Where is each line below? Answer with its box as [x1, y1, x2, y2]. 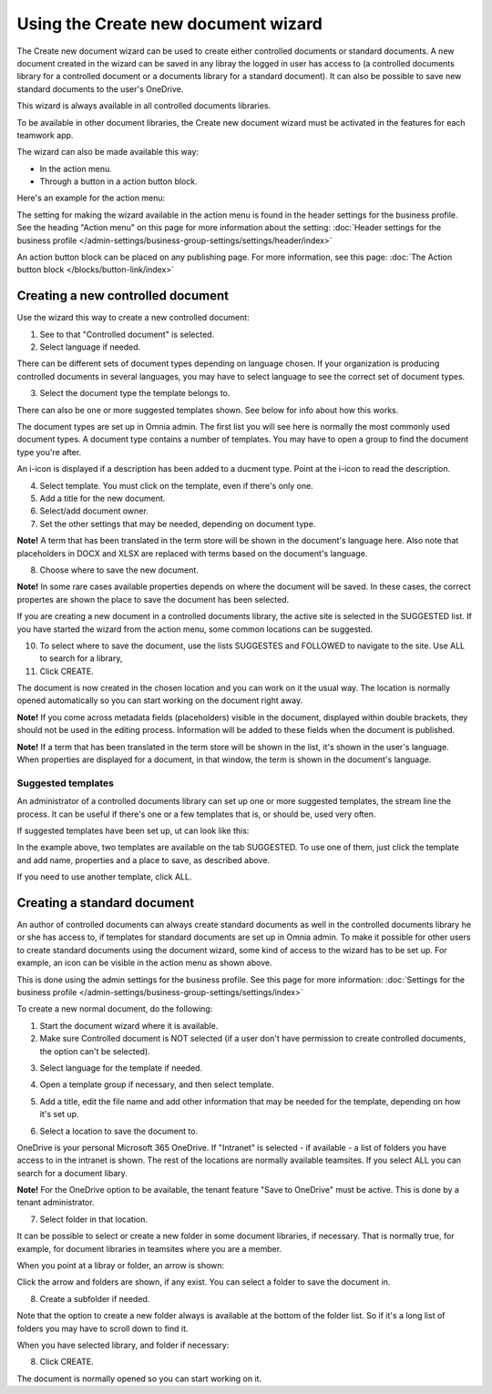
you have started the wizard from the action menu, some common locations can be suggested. [16, 624, 374, 635]
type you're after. [16, 446, 82, 457]
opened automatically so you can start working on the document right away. [16, 695, 303, 706]
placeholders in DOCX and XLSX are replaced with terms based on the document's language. [16, 547, 368, 559]
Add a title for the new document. [39, 493, 166, 504]
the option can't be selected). [39, 1045, 150, 1056]
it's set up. [39, 1109, 79, 1120]
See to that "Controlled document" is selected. [39, 329, 215, 340]
